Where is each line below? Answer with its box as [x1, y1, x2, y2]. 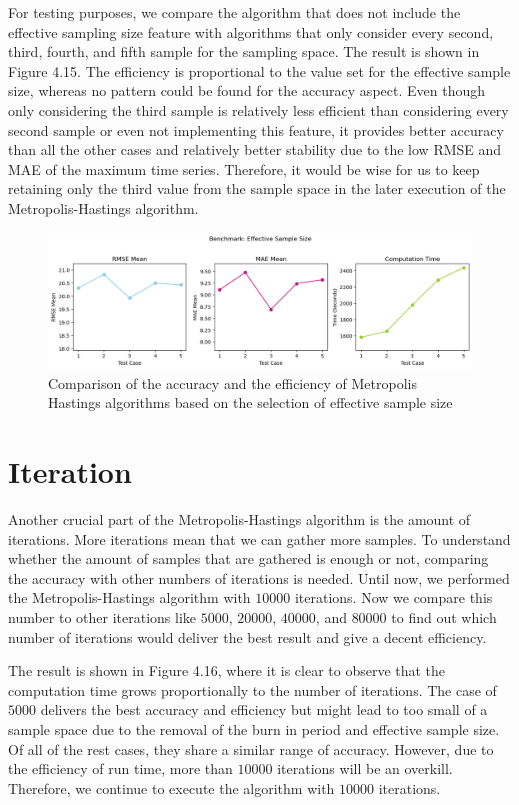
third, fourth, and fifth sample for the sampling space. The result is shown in [8, 41, 480, 62]
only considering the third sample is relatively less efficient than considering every [8, 99, 509, 120]
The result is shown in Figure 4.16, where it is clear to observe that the [8, 660, 446, 681]
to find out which [391, 607, 497, 628]
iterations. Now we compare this [294, 587, 493, 608]
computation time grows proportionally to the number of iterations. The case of [8, 679, 497, 700]
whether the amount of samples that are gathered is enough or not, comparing [8, 548, 489, 569]
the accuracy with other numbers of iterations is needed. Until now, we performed [8, 567, 510, 588]
